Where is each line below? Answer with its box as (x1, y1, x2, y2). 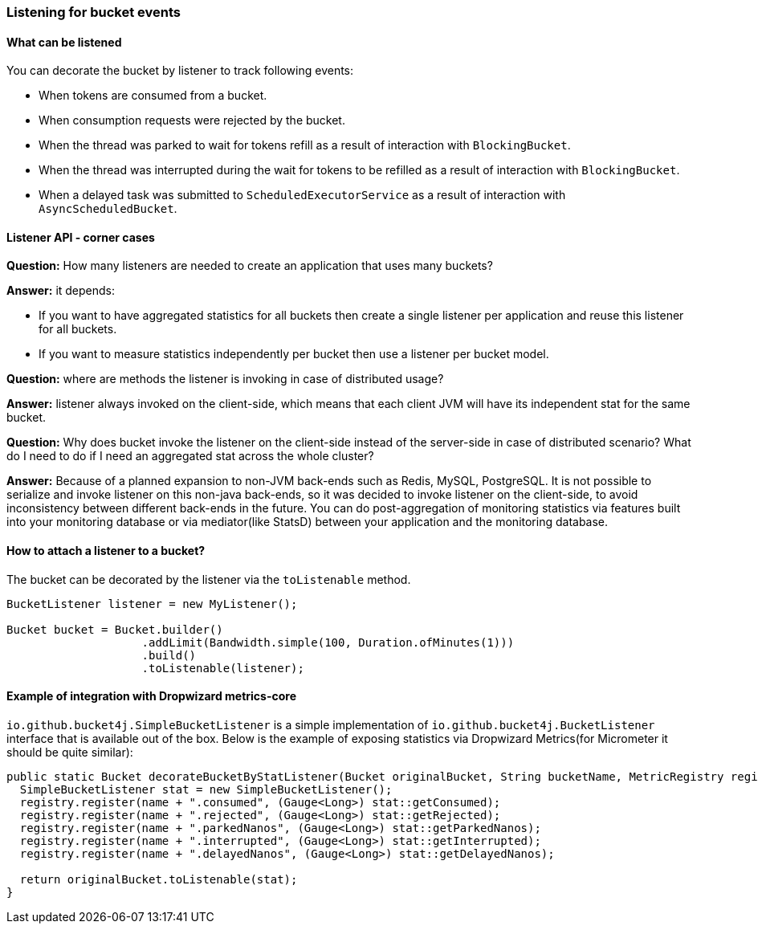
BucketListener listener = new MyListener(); (6, 597, 298, 610)
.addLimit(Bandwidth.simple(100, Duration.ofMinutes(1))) (141, 635, 515, 649)
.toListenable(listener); (141, 661, 304, 675)
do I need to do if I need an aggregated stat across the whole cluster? (6, 449, 374, 463)
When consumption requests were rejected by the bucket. (39, 113, 345, 128)
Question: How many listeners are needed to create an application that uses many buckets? (6, 259, 493, 273)
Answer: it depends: (6, 283, 116, 298)
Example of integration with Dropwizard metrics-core (6, 689, 296, 704)
